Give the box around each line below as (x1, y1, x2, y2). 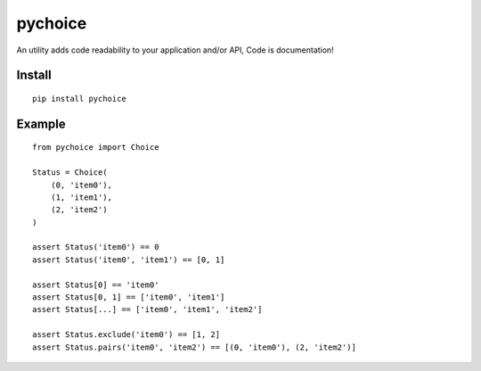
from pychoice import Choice (32, 143, 159, 153)
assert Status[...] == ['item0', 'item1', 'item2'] (32, 304, 263, 315)
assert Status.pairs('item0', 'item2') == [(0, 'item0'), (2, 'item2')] (32, 342, 356, 352)
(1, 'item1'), (50, 192, 113, 202)
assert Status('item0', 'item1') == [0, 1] (32, 254, 225, 265)
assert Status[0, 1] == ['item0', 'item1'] (32, 293, 225, 302)
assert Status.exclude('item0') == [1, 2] (32, 330, 221, 340)
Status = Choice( (32, 168, 108, 177)
